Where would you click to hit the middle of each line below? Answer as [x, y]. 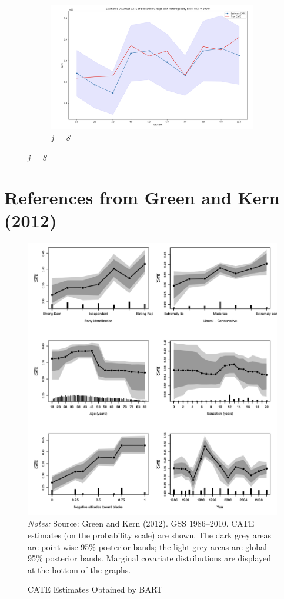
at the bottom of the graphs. [79, 569]
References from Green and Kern [142, 197]
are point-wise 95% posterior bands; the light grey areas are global [147, 546]
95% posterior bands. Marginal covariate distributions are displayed [150, 558]
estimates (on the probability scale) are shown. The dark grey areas [149, 535]
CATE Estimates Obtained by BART [95, 589]
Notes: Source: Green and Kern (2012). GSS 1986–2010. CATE [141, 523]
